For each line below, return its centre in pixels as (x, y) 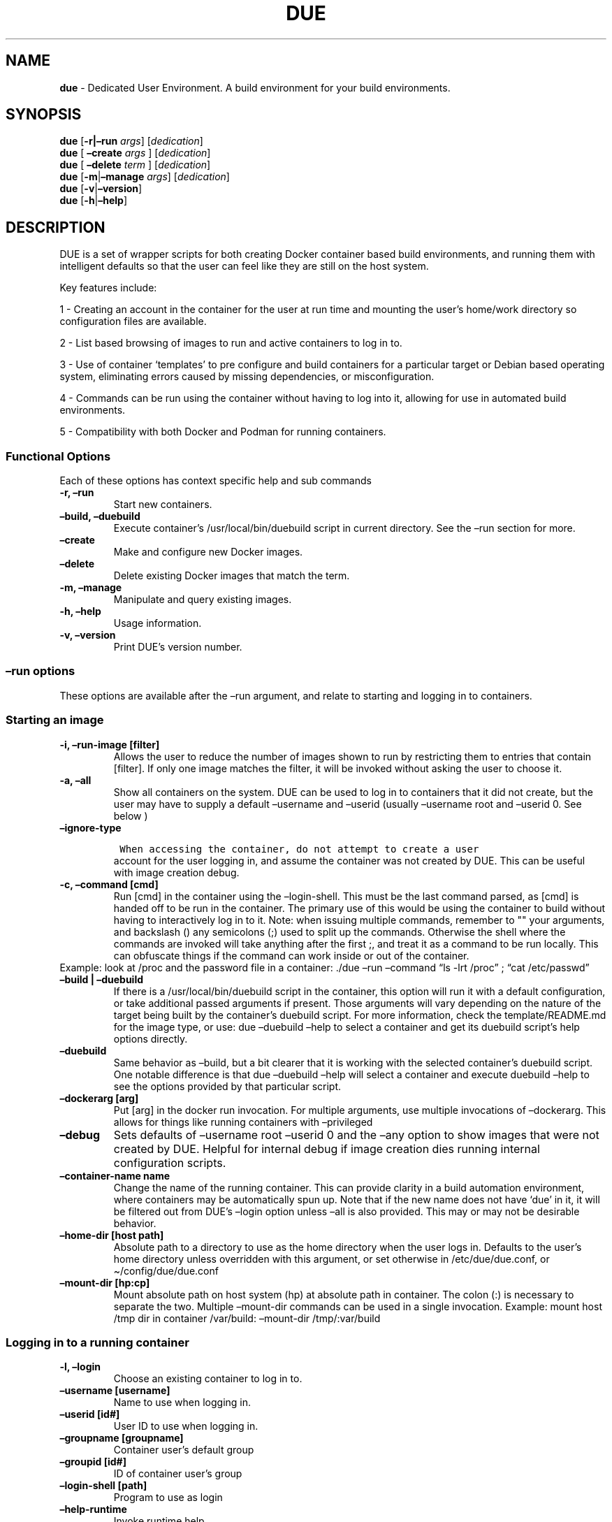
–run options (41, 671)
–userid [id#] (90, 1414)
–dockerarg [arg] (99, 1098)
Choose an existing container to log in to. (208, 1379)
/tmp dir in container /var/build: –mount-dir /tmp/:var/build (247, 1318)
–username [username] (115, 1391)
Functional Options (58, 456)
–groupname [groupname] (122, 1438)
